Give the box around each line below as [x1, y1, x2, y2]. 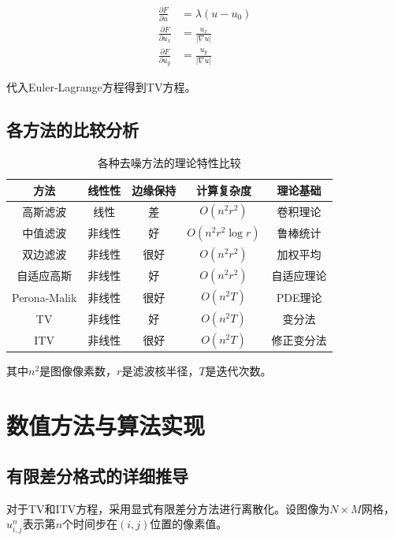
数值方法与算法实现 [6, 409, 206, 441]
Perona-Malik [12, 289, 77, 305]
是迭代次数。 [205, 363, 272, 379]
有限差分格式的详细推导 [6, 463, 188, 487]
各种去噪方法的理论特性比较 [97, 154, 241, 170]
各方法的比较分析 [6, 117, 139, 142]
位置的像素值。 [150, 516, 228, 532]
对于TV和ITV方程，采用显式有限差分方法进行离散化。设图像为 [6, 500, 330, 516]
